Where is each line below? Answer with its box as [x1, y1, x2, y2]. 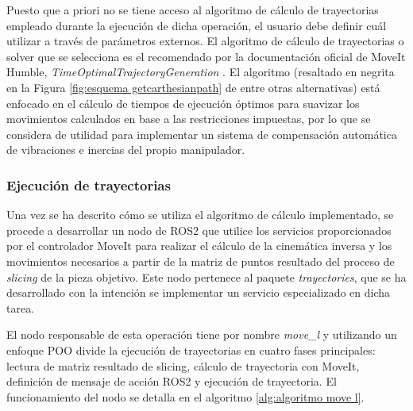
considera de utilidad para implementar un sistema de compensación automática [6, 125, 397, 142]
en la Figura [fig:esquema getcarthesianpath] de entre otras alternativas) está [6, 79, 380, 95]
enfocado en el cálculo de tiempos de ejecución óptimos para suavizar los [6, 94, 360, 111]
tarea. [6, 299, 35, 316]
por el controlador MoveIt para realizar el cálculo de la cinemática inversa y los [6, 237, 392, 254]
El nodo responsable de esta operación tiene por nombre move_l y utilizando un [6, 326, 397, 343]
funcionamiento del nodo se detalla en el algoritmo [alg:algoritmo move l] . [6, 388, 365, 405]
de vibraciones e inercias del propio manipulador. [6, 141, 245, 158]
